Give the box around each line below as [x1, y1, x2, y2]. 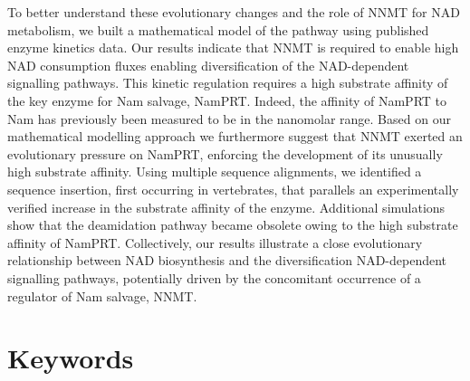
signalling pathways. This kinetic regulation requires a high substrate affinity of [7, 73, 448, 92]
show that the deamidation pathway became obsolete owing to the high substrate [7, 215, 458, 234]
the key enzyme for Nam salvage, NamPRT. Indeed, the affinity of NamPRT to [7, 90, 447, 110]
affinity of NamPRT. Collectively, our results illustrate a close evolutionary [7, 233, 423, 252]
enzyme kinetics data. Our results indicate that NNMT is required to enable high [7, 38, 459, 57]
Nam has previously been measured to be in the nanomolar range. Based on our [7, 109, 451, 128]
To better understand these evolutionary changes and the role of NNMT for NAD [7, 3, 460, 21]
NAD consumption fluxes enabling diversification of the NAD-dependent [7, 55, 409, 74]
